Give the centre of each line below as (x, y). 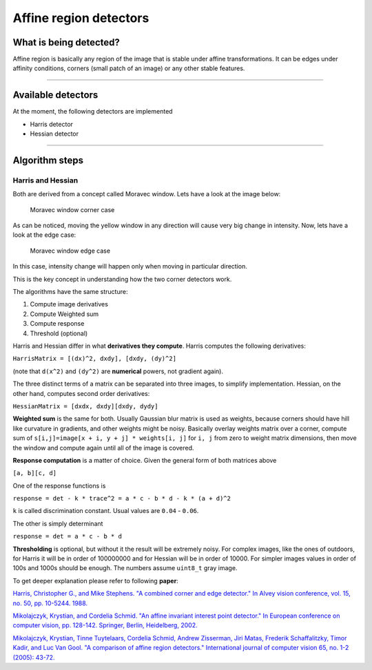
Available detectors (55, 95)
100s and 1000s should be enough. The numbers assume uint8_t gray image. (125, 568)
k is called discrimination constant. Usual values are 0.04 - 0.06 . (106, 511)
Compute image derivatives (69, 304)
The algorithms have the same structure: (70, 292)
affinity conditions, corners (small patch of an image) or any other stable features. (129, 68)
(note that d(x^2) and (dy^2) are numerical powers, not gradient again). (118, 371)
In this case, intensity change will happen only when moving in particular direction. (130, 266)
